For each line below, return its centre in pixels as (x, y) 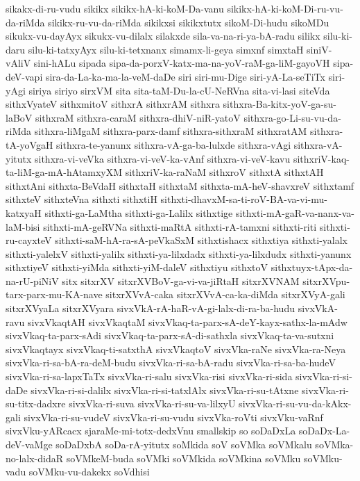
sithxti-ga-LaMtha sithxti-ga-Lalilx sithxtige (139, 212)
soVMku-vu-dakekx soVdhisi (89, 472)
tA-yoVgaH (29, 144)
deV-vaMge (29, 444)
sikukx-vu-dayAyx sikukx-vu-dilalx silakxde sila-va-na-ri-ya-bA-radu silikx (163, 36)
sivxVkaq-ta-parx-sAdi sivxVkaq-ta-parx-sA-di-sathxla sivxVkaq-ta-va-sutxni (170, 335)
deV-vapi (24, 76)
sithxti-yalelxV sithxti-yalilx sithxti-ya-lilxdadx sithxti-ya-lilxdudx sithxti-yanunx (179, 253)
